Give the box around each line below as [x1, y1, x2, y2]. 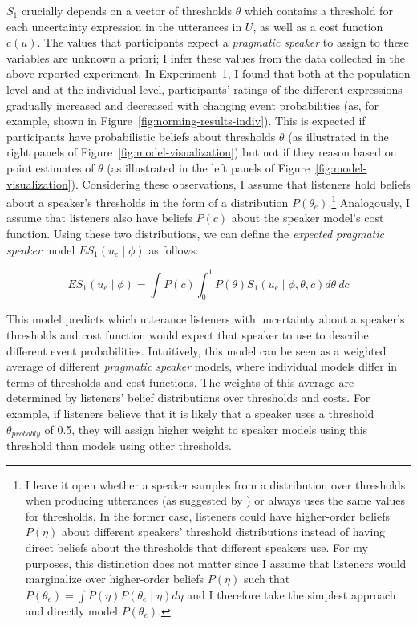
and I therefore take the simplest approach [187, 586, 396, 603]
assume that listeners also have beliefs [6, 209, 192, 226]
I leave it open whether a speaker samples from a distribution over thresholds [25, 476, 406, 493]
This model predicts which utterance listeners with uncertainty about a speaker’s [6, 310, 405, 327]
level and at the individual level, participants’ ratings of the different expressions [6, 80, 403, 97]
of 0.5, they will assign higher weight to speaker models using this [44, 420, 368, 437]
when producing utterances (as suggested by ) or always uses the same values [25, 492, 406, 509]
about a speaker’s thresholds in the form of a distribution [6, 193, 289, 210]
